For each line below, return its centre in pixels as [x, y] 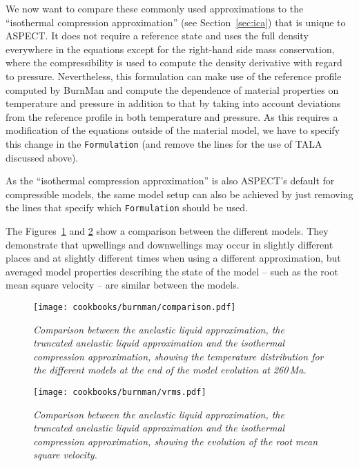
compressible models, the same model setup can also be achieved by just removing [179, 194]
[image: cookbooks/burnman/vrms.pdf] [120, 392]
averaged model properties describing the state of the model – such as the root [172, 271]
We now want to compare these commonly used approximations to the [155, 8]
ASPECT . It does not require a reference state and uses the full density [157, 36]
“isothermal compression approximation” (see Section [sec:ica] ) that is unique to [176, 22]
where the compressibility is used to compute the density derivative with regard [174, 62]
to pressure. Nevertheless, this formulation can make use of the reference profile [174, 76]
